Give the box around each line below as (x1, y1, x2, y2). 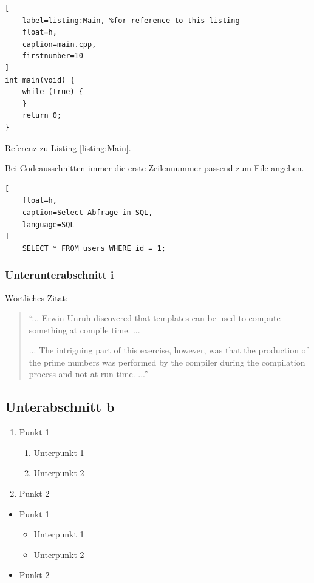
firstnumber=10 (22, 52, 83, 61)
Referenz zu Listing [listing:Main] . (5, 141, 131, 154)
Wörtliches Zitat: (5, 291, 68, 304)
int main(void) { (5, 75, 75, 84)
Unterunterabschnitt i (5, 267, 114, 282)
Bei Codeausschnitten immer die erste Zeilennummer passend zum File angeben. (5, 162, 304, 174)
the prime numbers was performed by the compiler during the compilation (29, 355, 305, 368)
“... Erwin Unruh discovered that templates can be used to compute (29, 312, 281, 324)
